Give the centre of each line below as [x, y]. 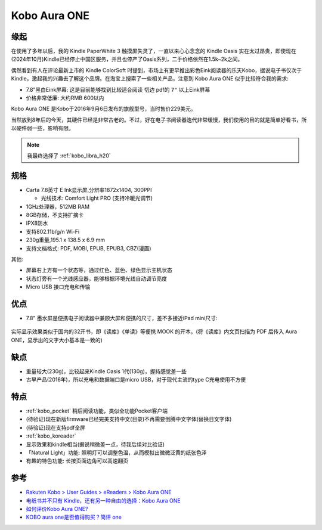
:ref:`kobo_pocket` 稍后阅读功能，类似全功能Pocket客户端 [97, 411]
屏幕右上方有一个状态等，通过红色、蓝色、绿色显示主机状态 [99, 270]
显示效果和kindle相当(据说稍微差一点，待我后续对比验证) [95, 444]
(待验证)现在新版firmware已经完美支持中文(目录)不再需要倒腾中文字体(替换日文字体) [129, 419]
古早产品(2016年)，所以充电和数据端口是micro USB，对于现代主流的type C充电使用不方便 [136, 380]
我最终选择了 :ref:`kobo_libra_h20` [69, 156]
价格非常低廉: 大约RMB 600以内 [65, 98]
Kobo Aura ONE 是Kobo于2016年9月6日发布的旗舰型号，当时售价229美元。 [103, 109]
